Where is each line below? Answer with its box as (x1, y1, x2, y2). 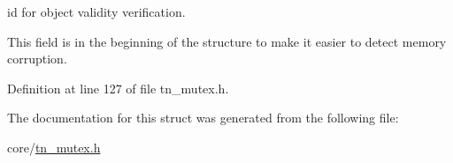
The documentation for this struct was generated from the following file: (7, 108, 399, 127)
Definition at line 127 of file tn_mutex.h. (7, 78, 229, 97)
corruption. (7, 49, 67, 68)
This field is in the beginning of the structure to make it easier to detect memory (7, 32, 447, 50)
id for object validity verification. (7, 3, 186, 20)
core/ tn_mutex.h (7, 137, 101, 156)
